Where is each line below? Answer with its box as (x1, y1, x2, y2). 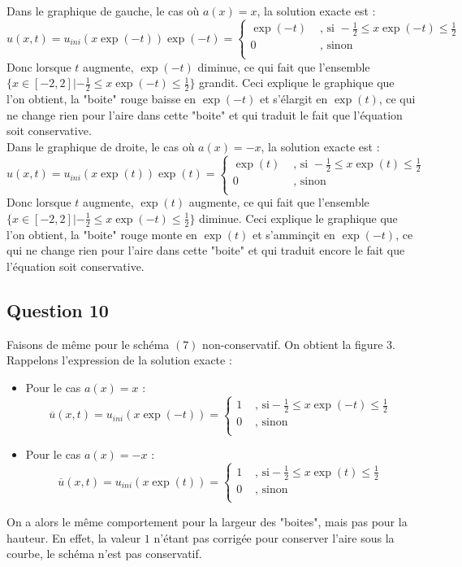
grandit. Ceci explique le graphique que (199, 74, 395, 91)
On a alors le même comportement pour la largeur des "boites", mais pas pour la (6, 512, 408, 530)
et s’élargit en (260, 89, 328, 107)
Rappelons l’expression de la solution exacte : (6, 351, 232, 369)
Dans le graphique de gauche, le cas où (6, 2, 200, 19)
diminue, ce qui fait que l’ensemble (197, 58, 370, 75)
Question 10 (6, 297, 109, 322)
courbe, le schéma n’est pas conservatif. (6, 545, 202, 562)
